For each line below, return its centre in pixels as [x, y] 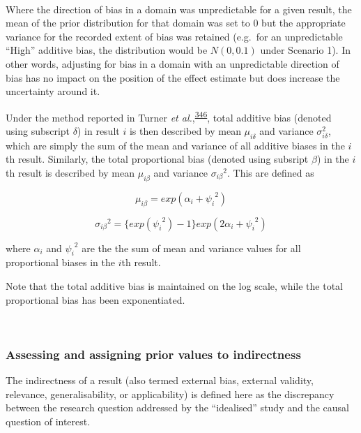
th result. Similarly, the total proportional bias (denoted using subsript [157, 159]
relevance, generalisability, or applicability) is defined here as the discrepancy [170, 394]
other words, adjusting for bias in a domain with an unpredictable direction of [172, 63]
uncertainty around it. [53, 91]
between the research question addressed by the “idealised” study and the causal [177, 408]
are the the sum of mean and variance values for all [191, 248]
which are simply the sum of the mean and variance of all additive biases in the [175, 145]
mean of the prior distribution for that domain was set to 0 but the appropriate [176, 23]
